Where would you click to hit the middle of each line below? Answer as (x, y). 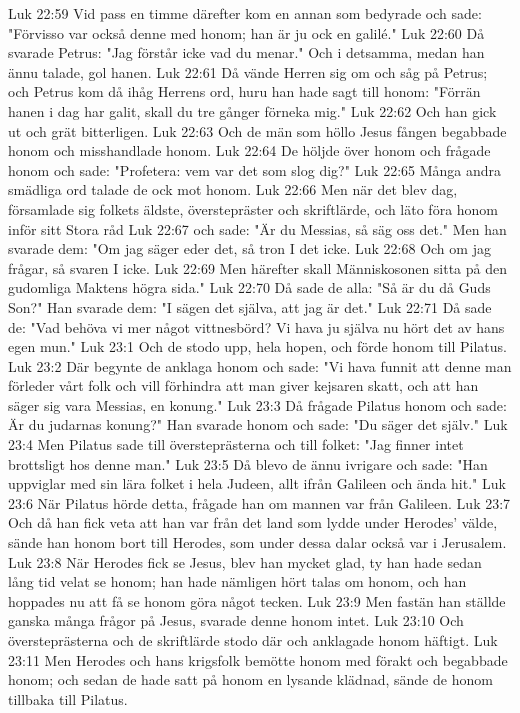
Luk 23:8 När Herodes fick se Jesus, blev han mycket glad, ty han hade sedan (245, 561)
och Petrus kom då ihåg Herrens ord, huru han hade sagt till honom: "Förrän (244, 91)
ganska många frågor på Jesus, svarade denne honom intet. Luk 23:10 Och (236, 620)
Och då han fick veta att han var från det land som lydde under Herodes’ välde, (253, 522)
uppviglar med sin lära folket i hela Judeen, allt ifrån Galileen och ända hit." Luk (257, 483)
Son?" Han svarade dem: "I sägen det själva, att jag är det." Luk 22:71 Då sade (250, 306)
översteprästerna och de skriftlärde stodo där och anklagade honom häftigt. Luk (253, 640)
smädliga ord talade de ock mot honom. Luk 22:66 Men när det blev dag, (233, 189)
